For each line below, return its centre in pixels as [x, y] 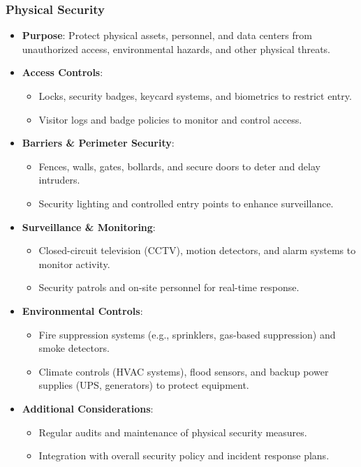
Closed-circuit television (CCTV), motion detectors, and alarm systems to [197, 250]
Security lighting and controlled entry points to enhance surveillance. [186, 203]
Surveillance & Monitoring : [89, 227]
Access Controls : [62, 72]
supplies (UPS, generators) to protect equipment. [144, 385]
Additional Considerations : [88, 408]
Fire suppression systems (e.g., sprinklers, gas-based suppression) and [187, 334]
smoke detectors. [74, 348]
